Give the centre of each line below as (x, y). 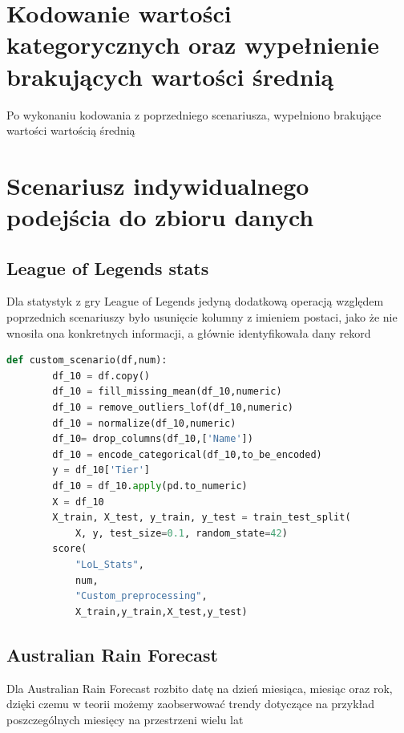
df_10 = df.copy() (101, 376)
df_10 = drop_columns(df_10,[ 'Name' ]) (153, 439)
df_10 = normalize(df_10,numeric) (144, 423)
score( (70, 549)
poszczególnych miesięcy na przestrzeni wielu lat (125, 719)
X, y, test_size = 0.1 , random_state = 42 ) (181, 533)
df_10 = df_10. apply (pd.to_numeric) (150, 486)
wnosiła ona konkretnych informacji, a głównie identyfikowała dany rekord (189, 332)
